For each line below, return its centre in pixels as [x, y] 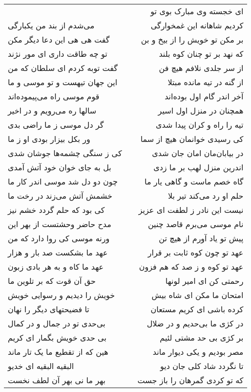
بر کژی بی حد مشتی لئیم [202, 337]
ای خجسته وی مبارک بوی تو [197, 11]
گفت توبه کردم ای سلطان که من [63, 68]
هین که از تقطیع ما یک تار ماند [58, 352]
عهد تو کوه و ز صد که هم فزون [191, 266]
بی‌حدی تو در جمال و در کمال [57, 323]
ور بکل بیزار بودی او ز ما [49, 139]
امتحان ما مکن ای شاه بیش [198, 295]
